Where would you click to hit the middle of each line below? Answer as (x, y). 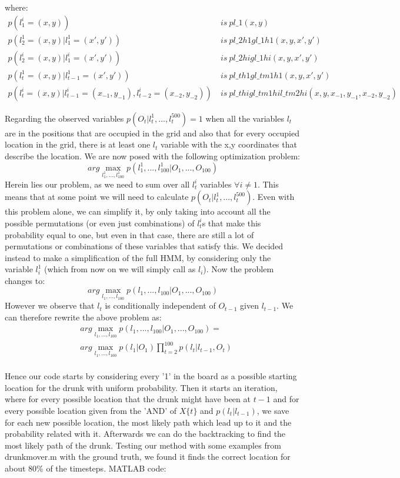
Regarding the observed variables (64, 118)
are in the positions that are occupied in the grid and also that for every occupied (152, 133)
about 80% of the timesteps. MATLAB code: (86, 468)
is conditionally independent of (160, 305)
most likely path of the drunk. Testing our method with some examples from (143, 445)
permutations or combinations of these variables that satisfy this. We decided (144, 246)
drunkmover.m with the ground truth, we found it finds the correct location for (148, 457)
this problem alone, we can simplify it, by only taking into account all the (138, 211)
